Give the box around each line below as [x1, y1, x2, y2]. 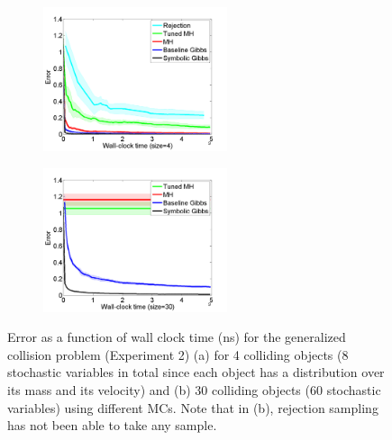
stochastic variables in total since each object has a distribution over [7, 363, 385, 382]
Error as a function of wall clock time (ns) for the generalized [7, 328, 346, 346]
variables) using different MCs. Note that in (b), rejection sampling [7, 398, 378, 417]
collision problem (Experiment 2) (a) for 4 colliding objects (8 [7, 345, 349, 364]
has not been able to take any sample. [7, 416, 217, 435]
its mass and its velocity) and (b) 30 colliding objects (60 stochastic [7, 380, 381, 399]
